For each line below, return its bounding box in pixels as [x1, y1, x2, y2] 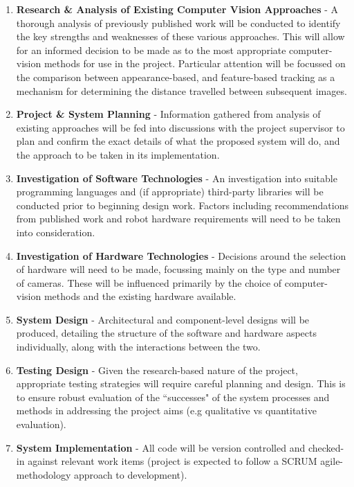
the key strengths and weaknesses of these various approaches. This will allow [16, 29, 345, 44]
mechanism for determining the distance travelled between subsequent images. [16, 83, 347, 98]
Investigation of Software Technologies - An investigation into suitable [16, 170, 337, 185]
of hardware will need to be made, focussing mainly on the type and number [16, 262, 341, 276]
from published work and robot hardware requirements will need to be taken [16, 211, 341, 226]
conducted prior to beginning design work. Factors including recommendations [16, 197, 348, 212]
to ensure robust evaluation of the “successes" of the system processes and [16, 389, 330, 404]
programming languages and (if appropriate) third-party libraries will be [16, 184, 324, 199]
